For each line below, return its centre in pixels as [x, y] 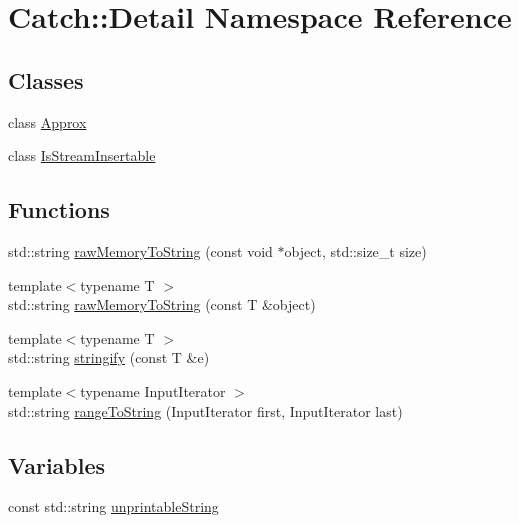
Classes [46, 79]
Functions [59, 209]
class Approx [47, 121]
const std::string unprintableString [113, 506]
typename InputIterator [153, 390]
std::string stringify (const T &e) [109, 357]
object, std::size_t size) [355, 250]
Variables [57, 464]
